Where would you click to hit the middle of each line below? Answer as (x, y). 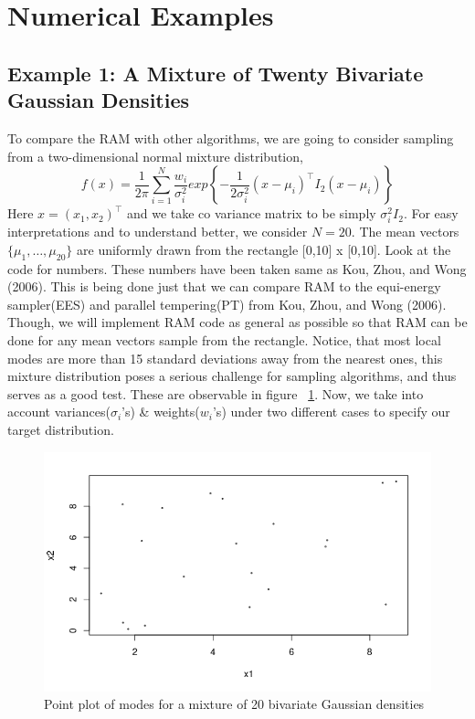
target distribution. (61, 430)
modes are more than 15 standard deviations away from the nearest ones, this (225, 358)
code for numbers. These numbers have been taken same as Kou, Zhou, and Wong (237, 268)
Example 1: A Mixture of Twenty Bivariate (216, 73)
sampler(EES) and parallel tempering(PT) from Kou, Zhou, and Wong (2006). (227, 304)
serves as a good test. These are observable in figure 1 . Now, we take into (216, 393)
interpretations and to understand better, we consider (158, 232)
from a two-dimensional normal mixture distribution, (155, 156)
